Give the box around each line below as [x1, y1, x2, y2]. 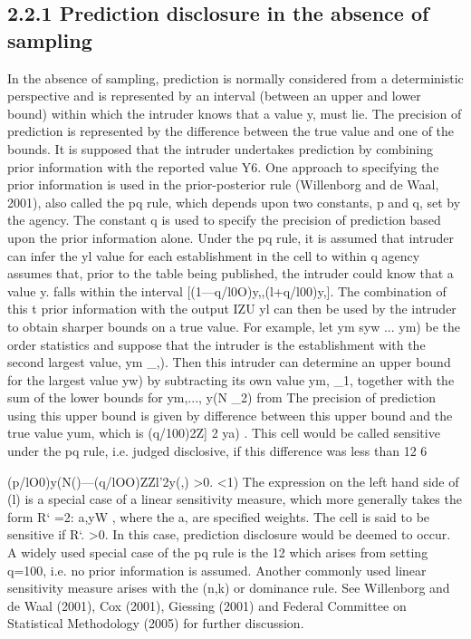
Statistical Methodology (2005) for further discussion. [7, 614, 304, 633]
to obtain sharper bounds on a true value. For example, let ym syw [7, 316, 380, 335]
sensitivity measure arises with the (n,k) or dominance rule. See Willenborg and [7, 578, 450, 597]
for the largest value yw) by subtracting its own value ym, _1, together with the [7, 370, 455, 389]
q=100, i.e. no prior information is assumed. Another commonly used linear [7, 560, 427, 579]
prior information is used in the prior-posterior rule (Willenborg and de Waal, [7, 175, 439, 194]
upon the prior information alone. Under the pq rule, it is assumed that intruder [7, 228, 454, 247]
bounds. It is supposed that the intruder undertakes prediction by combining [7, 139, 433, 158]
